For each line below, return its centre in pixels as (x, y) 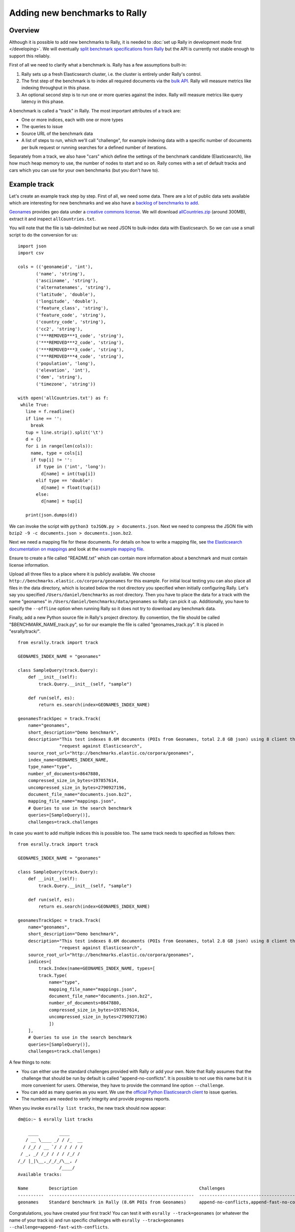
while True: (35, 405)
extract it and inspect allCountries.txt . (52, 219)
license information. (29, 565)
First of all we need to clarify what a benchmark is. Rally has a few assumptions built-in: (98, 65)
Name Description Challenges (122, 1188)
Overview (24, 30)
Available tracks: (40, 1175)
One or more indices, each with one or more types (72, 120)
